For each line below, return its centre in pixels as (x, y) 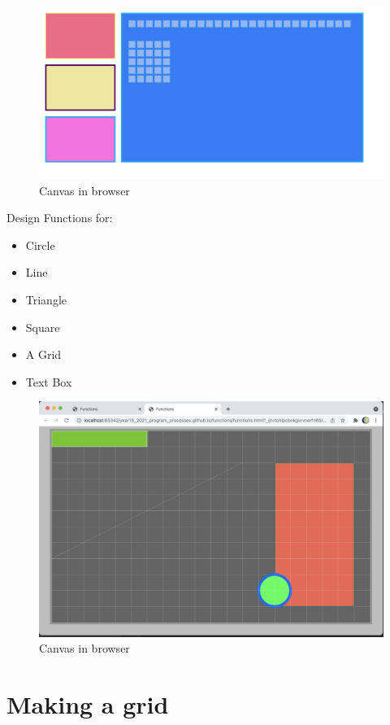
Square (43, 327)
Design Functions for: (60, 218)
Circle (40, 245)
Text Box (49, 381)
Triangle (46, 299)
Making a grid (88, 704)
